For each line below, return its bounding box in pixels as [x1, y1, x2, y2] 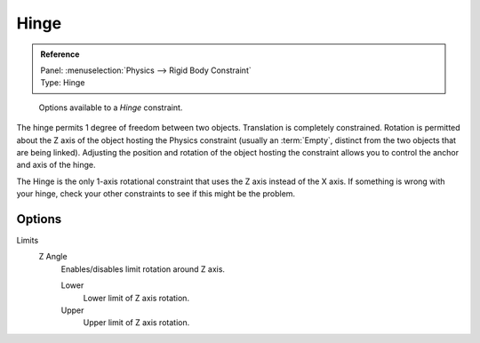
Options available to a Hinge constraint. [38, 102, 183, 113]
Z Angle [38, 251, 68, 262]
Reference [40, 49, 80, 60]
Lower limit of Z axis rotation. [83, 292, 190, 303]
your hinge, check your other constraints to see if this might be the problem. [16, 188, 296, 199]
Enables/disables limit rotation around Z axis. [60, 263, 226, 275]
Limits [16, 235, 39, 245]
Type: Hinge [40, 77, 85, 88]
